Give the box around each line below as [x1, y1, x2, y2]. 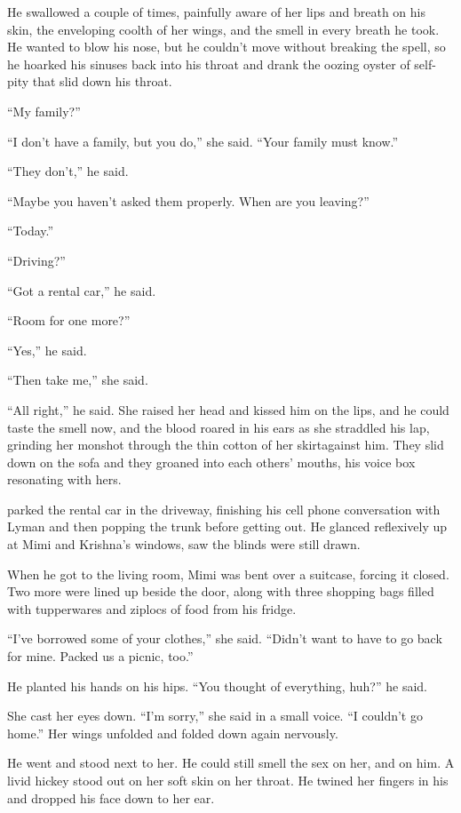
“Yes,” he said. [7, 340, 87, 359]
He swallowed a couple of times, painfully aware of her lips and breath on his [7, 3, 425, 20]
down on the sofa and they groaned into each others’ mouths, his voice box [7, 452, 416, 471]
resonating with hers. [7, 470, 122, 489]
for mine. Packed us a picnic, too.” [7, 647, 194, 666]
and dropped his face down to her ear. [7, 788, 215, 807]
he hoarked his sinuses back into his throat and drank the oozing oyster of [7, 54, 410, 73]
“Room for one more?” [7, 311, 131, 330]
